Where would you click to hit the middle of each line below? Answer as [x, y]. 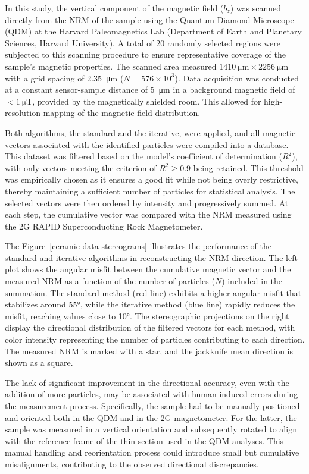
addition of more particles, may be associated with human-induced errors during [152, 394]
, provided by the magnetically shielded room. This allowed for [147, 101]
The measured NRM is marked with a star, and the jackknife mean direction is [149, 351]
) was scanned [255, 8]
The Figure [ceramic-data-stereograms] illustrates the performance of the [138, 246]
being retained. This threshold [248, 167]
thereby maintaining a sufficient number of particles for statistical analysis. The [150, 191]
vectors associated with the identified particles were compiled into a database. [147, 144]
